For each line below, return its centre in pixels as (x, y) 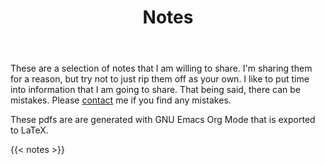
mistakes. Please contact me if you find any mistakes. (121, 100)
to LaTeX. (29, 130)
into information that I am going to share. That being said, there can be (155, 90)
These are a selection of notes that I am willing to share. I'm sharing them (161, 68)
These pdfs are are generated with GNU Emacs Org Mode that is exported (163, 120)
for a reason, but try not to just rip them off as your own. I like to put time (160, 79)
